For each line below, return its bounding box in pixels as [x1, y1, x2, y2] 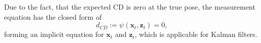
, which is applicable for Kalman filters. [135, 29, 257, 39]
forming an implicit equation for [4, 29, 104, 39]
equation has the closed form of [4, 11, 102, 22]
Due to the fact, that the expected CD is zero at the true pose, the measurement [4, 2, 255, 12]
